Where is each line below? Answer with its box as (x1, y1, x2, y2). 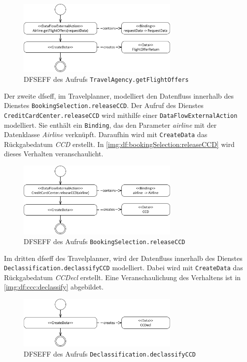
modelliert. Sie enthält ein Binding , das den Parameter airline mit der (4, 119, 217, 130)
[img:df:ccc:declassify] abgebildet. (4, 282, 104, 292)
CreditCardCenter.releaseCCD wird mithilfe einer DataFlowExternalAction (4, 109, 238, 120)
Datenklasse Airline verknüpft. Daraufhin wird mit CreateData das (4, 129, 208, 140)
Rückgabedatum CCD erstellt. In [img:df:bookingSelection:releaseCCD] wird (4, 139, 235, 149)
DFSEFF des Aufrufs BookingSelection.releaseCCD (24, 236, 185, 246)
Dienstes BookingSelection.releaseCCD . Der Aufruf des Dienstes (4, 100, 204, 110)
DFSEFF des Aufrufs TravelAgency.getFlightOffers (24, 73, 189, 84)
